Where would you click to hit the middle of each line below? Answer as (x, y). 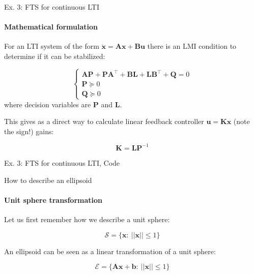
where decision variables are (48, 104)
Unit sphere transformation (53, 200)
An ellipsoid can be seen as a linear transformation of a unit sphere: (110, 251)
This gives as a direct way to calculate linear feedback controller (104, 121)
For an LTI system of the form (52, 46)
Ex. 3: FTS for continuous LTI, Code (62, 162)
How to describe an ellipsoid (48, 180)
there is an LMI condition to (192, 46)
